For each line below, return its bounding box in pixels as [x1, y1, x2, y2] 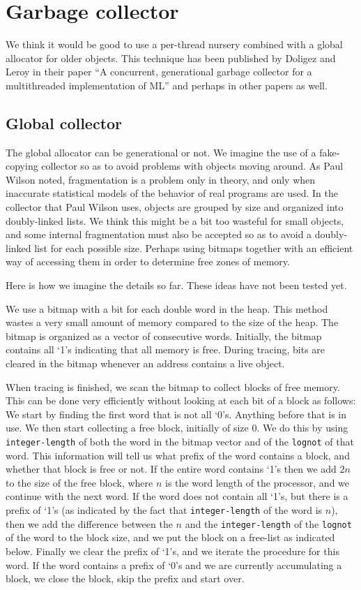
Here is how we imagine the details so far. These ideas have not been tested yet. [6, 278, 347, 293]
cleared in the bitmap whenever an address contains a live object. [6, 356, 285, 371]
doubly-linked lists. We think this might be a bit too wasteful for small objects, [6, 213, 344, 228]
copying [6, 158, 38, 173]
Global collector [6, 112, 123, 133]
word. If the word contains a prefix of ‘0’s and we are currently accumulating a [6, 557, 342, 572]
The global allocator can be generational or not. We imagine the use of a [6, 145, 316, 159]
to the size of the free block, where [6, 475, 153, 489]
